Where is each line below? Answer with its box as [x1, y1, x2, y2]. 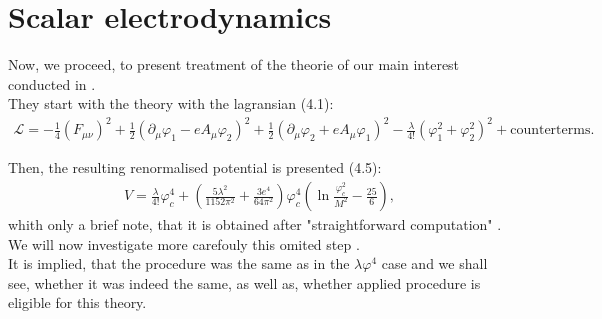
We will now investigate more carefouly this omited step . [8, 233, 360, 254]
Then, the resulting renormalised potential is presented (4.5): [8, 157, 382, 178]
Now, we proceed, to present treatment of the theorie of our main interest [8, 54, 460, 75]
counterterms [510, 123, 591, 138]
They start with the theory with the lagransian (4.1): [8, 93, 334, 114]
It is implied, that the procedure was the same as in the [8, 253, 350, 274]
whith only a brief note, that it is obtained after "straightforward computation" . [8, 214, 502, 235]
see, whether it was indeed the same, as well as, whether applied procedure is [8, 272, 481, 293]
